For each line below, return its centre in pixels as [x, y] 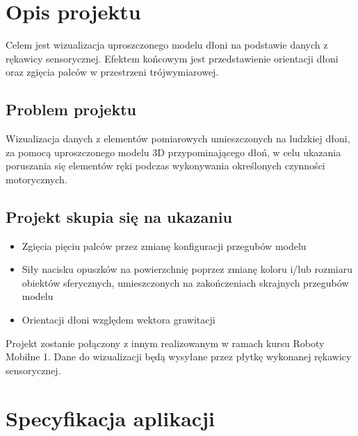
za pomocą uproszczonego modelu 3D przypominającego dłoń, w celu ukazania [173, 152]
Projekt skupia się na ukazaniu [119, 216]
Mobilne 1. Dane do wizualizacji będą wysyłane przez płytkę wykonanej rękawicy [179, 357]
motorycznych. [36, 179]
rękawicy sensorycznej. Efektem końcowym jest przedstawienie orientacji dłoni [172, 58]
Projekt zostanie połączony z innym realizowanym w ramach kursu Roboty [165, 343]
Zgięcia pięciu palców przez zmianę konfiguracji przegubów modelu [164, 245]
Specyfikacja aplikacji [110, 418]
